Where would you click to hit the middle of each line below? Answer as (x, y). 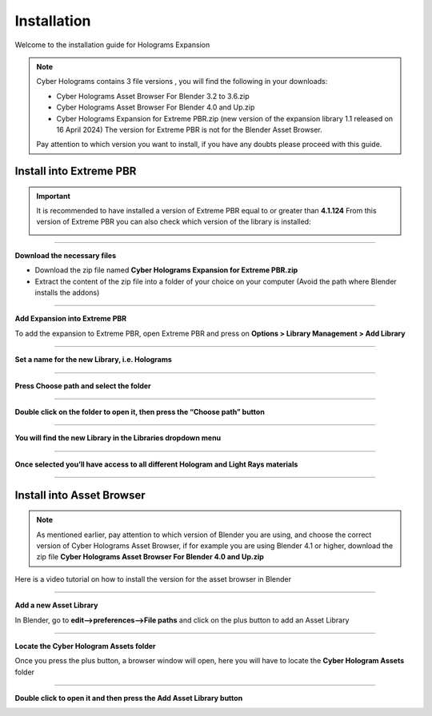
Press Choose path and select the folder (83, 386)
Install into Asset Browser (80, 495)
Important (54, 196)
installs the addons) (67, 292)
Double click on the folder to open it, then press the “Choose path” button (140, 412)
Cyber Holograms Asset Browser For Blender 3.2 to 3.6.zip (153, 96)
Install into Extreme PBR (76, 171)
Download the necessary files (66, 255)
